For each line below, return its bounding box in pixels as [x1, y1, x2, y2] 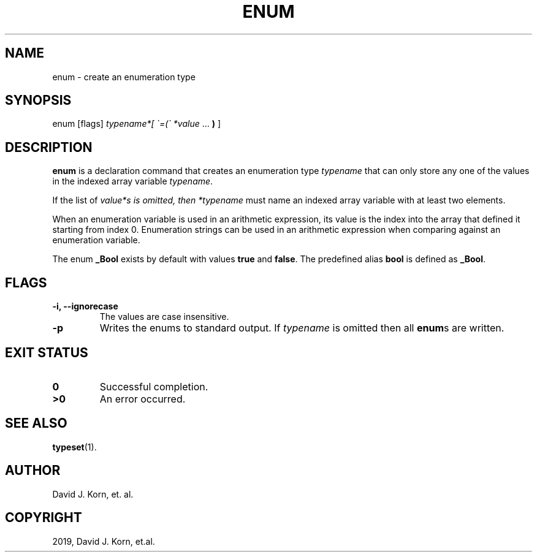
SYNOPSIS [5, 93, 72, 108]
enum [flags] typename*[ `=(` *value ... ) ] [52, 118, 221, 129]
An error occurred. [99, 392, 186, 405]
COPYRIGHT [5, 510, 82, 526]
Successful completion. [99, 380, 208, 393]
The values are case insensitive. [99, 311, 229, 322]
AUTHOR [5, 463, 61, 479]
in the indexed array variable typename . [52, 176, 213, 187]
